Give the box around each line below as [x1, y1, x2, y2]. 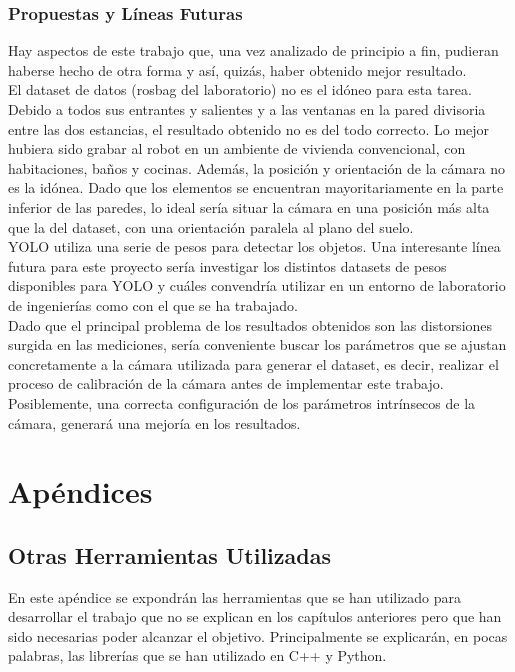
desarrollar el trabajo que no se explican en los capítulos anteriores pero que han [8, 606, 502, 627]
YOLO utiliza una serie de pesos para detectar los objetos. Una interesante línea [8, 236, 501, 257]
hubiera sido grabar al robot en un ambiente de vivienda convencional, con [8, 138, 466, 159]
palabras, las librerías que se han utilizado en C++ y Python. [8, 645, 387, 666]
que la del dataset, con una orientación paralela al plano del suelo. [8, 216, 414, 237]
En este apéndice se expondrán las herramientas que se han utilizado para [8, 586, 462, 607]
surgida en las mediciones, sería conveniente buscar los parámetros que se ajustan [8, 334, 507, 355]
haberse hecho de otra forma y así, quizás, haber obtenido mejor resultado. [8, 59, 467, 80]
